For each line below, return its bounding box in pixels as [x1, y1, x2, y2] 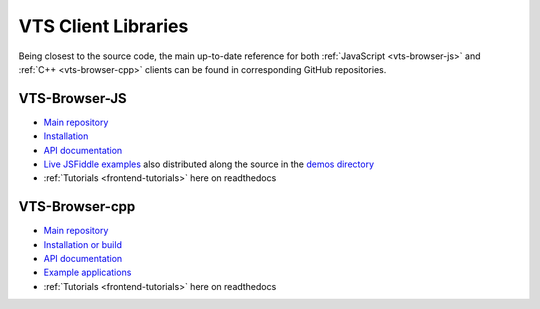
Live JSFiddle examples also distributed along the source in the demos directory [43, 158, 375, 170]
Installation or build [43, 238, 122, 250]
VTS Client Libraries [18, 15, 189, 37]
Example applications [43, 266, 132, 279]
